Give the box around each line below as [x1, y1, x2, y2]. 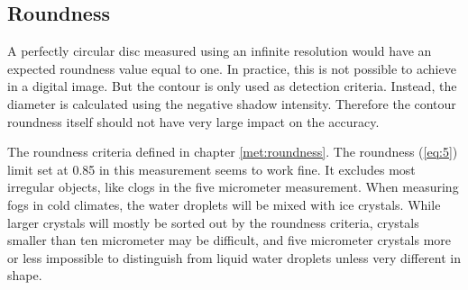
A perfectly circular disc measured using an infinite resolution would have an [7, 41, 432, 60]
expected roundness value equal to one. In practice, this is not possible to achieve [7, 59, 456, 77]
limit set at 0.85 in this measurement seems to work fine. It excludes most [7, 159, 416, 178]
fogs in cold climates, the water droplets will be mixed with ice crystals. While [7, 195, 441, 213]
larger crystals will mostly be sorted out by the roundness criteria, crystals [7, 213, 419, 231]
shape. [7, 266, 42, 285]
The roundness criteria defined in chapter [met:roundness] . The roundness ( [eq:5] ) [7, 142, 458, 161]
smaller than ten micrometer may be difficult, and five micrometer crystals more [7, 231, 452, 249]
